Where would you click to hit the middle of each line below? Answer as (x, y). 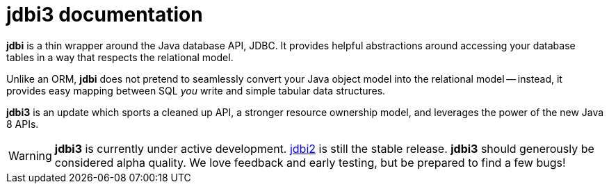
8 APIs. (23, 124)
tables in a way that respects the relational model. (120, 57)
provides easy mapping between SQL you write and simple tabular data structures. (196, 90)
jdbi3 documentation (105, 15)
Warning (30, 155)
